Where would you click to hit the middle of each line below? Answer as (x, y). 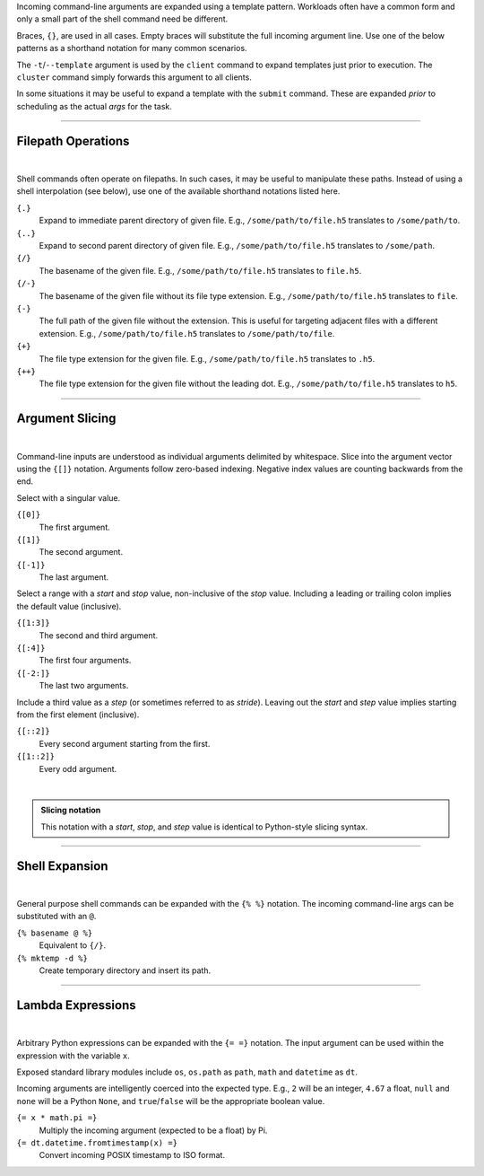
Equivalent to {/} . (73, 945)
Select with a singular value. (69, 497)
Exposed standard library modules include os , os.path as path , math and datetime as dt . (187, 1072)
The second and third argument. (99, 635)
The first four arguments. (85, 661)
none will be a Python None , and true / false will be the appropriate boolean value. (171, 1101)
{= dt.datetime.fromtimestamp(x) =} (97, 1143)
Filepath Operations (73, 140)
